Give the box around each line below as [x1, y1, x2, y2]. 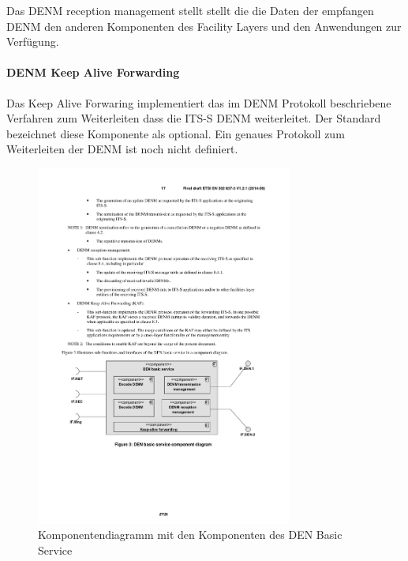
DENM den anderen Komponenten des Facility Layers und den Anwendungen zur [6, 17, 402, 34]
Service [38, 542, 73, 559]
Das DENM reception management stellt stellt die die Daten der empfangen [6, 2, 374, 18]
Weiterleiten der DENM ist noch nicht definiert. [6, 141, 238, 157]
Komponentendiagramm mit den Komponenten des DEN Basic [38, 526, 342, 543]
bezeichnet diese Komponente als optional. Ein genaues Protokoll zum [6, 125, 345, 141]
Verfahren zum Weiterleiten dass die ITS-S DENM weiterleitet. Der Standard [6, 110, 381, 126]
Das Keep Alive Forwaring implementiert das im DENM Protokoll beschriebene [6, 94, 391, 111]
